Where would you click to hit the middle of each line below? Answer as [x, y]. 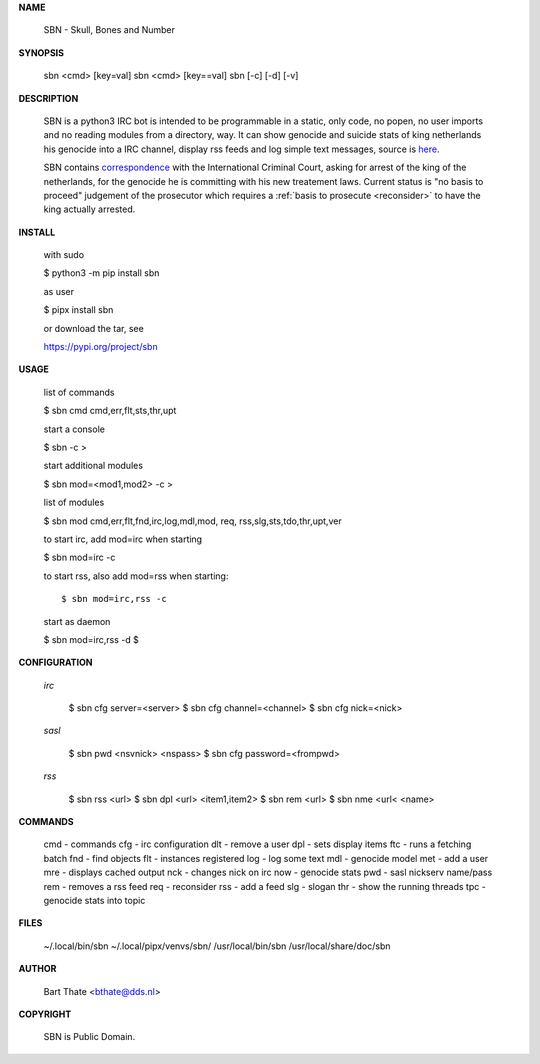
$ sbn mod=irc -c [79, 557]
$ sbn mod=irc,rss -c [114, 599]
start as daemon [77, 621]
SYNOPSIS [41, 52]
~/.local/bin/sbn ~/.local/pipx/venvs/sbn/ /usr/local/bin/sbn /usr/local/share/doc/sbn [217, 946]
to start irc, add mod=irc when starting [123, 539]
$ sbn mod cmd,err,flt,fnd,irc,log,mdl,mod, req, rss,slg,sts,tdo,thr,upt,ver [192, 521]
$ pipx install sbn [78, 310]
